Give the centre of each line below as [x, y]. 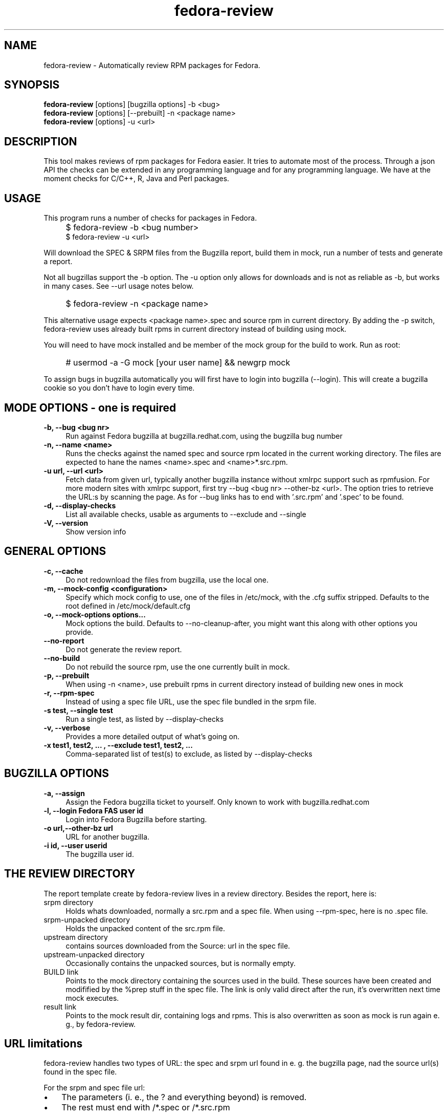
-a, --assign [64, 793]
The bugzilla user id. [100, 854]
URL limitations [43, 1043]
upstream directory [76, 937]
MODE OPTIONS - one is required [90, 407]
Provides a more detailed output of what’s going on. [153, 736]
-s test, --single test [78, 710]
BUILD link [61, 972]
